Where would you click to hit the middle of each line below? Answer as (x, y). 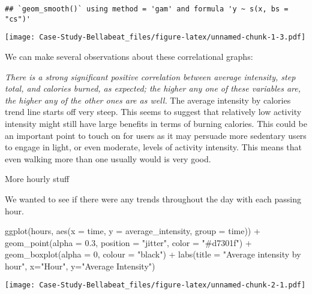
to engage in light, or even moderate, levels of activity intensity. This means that (154, 147)
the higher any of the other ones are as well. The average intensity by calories (148, 100)
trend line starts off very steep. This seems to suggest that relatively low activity (153, 112)
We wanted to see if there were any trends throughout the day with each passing (153, 198)
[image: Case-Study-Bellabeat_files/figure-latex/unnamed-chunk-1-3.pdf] (155, 37)
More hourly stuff (37, 179)
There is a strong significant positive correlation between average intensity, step (150, 76)
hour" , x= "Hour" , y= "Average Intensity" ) (80, 266)
